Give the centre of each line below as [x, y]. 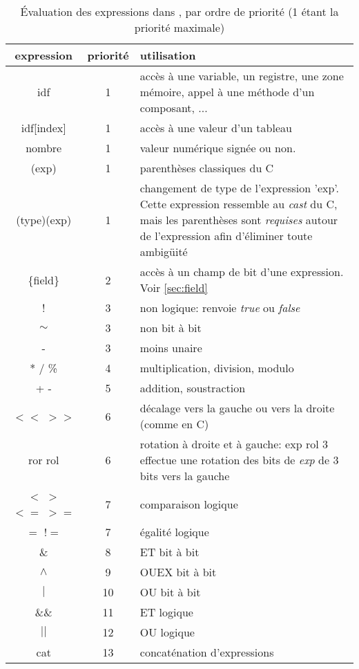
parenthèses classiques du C [207, 168]
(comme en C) [174, 424]
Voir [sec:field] [174, 287]
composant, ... [174, 108]
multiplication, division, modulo [217, 368]
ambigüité [164, 251]
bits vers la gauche [185, 476]
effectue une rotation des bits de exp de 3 [239, 460]
